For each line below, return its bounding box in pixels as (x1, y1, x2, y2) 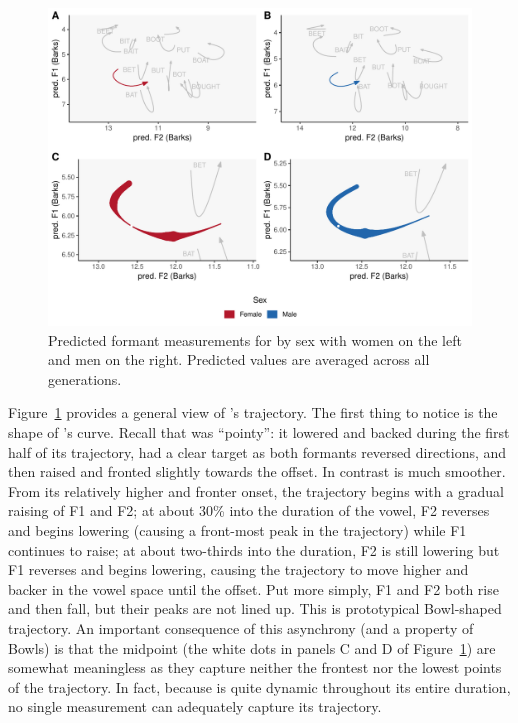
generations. (48, 368, 122, 389)
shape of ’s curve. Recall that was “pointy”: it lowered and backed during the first (8, 421, 510, 442)
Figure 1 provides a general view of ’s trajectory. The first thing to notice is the (8, 402, 498, 423)
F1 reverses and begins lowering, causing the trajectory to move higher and (8, 559, 469, 580)
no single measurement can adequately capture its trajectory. (8, 696, 382, 717)
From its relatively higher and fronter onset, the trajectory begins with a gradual (8, 480, 504, 501)
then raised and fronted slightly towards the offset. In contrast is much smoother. (8, 461, 506, 482)
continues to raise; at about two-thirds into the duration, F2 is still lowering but (8, 539, 500, 560)
